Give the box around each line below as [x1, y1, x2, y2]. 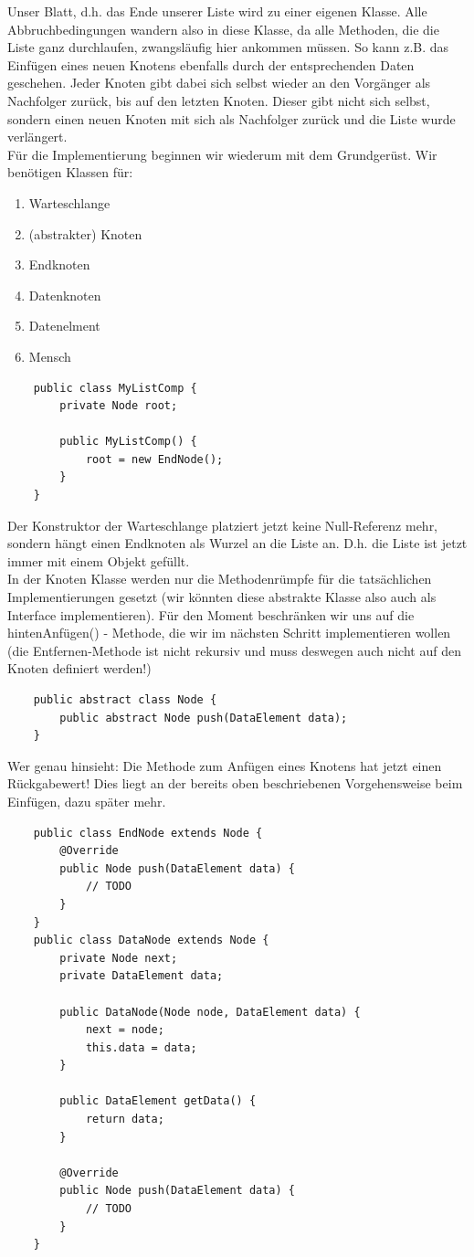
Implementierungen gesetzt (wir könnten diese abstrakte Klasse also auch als [7, 587, 437, 607]
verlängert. [7, 127, 68, 146]
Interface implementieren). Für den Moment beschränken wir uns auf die [7, 605, 415, 624]
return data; [85, 1113, 164, 1126]
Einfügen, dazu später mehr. [7, 791, 166, 810]
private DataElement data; [59, 969, 224, 983]
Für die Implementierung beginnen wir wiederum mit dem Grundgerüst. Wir [7, 144, 437, 164]
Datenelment [28, 316, 100, 335]
